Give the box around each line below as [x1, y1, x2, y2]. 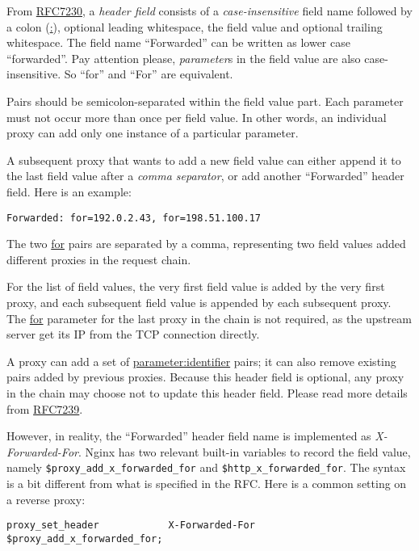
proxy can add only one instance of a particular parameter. [6, 124, 299, 141]
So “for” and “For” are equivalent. [64, 65, 233, 82]
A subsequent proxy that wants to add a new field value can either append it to [6, 151, 401, 168]
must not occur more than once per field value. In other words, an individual [6, 108, 387, 125]
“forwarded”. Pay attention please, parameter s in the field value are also [6, 49, 361, 66]
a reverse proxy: [6, 490, 86, 507]
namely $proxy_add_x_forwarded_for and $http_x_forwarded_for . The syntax [6, 459, 406, 476]
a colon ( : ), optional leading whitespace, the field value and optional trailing [6, 18, 383, 35]
